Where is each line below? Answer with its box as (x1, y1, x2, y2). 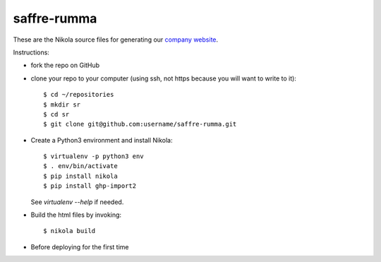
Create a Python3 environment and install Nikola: (30, 136, 173, 144)
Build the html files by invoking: (30, 210, 122, 219)
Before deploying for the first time (30, 242, 129, 251)
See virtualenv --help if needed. (30, 198, 124, 206)
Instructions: (13, 48, 49, 56)
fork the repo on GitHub (30, 61, 100, 70)
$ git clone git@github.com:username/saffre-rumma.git (43, 120, 237, 129)
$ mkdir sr (43, 100, 81, 109)
